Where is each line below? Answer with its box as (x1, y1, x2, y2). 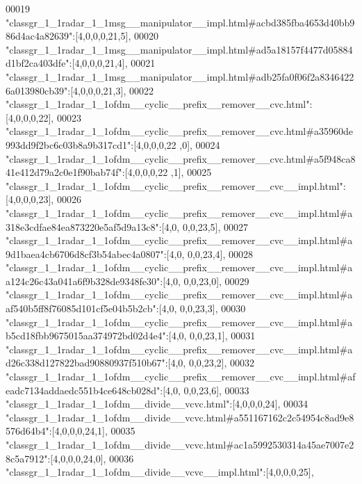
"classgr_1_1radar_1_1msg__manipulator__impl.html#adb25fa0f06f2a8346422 (6, 69, 354, 83)
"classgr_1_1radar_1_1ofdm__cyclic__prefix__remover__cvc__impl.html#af (6, 369, 356, 384)
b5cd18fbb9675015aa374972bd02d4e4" (6, 328, 166, 343)
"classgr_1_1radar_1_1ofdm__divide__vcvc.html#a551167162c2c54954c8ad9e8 (6, 410, 354, 424)
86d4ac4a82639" (6, 29, 73, 43)
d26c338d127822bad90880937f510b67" (6, 355, 165, 370)
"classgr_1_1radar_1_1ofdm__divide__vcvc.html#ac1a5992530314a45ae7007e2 (6, 437, 354, 451)
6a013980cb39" (6, 83, 68, 97)
